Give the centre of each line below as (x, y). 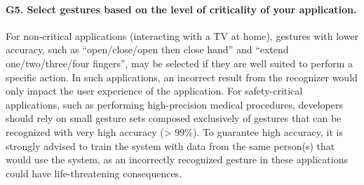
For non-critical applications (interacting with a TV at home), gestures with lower (182, 35)
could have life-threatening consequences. (94, 173)
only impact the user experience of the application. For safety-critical (154, 91)
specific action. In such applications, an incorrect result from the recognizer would (182, 77)
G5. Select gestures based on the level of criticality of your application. (181, 9)
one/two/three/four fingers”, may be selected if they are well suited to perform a (180, 63)
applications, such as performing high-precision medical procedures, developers (174, 104)
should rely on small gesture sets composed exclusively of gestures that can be (174, 118)
